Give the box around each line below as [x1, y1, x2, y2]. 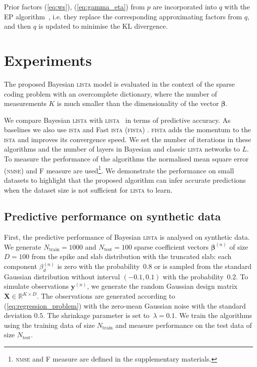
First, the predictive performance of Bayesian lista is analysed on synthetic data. [4, 232, 250, 242]
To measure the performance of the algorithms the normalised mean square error [4, 154, 249, 164]
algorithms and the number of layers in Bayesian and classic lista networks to [4, 144, 240, 154]
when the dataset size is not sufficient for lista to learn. [4, 184, 172, 195]
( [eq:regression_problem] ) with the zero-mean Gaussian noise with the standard [4, 300, 246, 311]
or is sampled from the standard [154, 261, 252, 271]
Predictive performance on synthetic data [4, 209, 221, 224]
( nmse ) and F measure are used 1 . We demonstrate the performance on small [4, 163, 234, 175]
